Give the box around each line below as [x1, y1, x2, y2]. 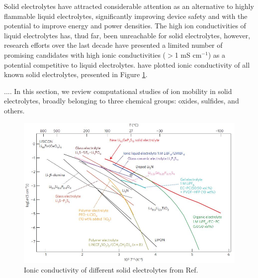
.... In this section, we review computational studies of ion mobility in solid [4, 86, 232, 96]
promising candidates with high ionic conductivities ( [4, 49, 166, 60]
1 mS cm [174, 49, 202, 60]
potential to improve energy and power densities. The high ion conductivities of [4, 20, 246, 31]
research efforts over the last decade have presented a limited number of [4, 40, 223, 50]
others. [4, 105, 25, 115]
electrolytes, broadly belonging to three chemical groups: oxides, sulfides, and [4, 95, 239, 106]
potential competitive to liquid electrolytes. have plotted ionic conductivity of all [4, 59, 250, 70]
